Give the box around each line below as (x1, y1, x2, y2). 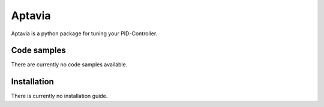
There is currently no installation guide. (11, 93, 108, 100)
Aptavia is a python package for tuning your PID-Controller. (11, 30, 158, 37)
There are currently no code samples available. (11, 61, 128, 68)
